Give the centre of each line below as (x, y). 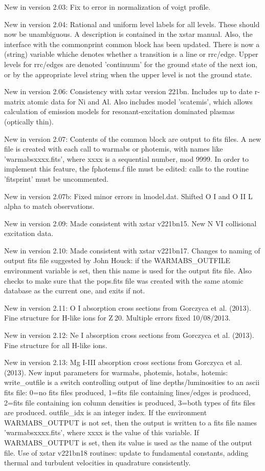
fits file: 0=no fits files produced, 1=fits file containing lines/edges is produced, (127, 392)
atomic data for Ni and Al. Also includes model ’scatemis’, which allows (140, 101)
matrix (15, 101)
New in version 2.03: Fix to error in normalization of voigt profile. (107, 7)
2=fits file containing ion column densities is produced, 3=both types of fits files (130, 402)
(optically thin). (29, 121)
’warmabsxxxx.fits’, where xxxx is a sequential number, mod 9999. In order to (127, 158)
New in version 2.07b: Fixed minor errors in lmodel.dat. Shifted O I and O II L (128, 196)
